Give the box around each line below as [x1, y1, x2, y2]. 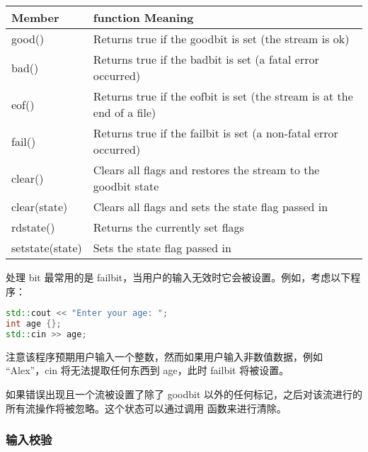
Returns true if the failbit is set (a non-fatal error [93, 125, 338, 141]
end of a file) [93, 104, 156, 120]
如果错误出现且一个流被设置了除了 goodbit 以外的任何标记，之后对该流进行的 [6, 387, 363, 401]
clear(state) [11, 198, 68, 215]
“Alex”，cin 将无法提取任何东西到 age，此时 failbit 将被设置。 [6, 363, 289, 378]
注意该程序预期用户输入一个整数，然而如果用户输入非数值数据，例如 [6, 349, 323, 363]
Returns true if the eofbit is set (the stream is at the [93, 88, 353, 104]
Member [11, 9, 59, 26]
